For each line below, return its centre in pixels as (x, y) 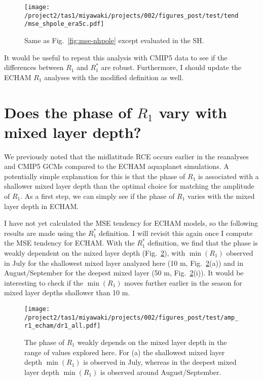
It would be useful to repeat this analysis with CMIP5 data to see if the (116, 57)
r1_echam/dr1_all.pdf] (63, 326)
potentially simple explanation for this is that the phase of (95, 176)
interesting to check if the (44, 282)
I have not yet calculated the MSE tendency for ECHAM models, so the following (131, 223)
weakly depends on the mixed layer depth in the (152, 342)
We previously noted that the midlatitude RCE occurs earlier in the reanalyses (126, 156)
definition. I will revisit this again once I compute (176, 233)
